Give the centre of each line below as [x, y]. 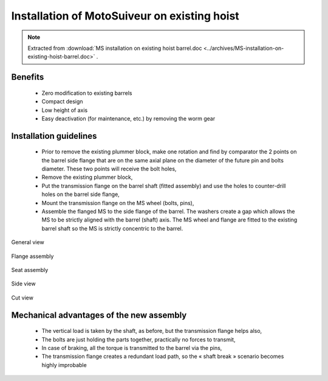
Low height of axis [65, 110]
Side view [23, 284]
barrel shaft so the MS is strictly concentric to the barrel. [112, 228]
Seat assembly [30, 270]
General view [28, 242]
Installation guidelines [54, 136]
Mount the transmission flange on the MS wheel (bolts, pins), [118, 203]
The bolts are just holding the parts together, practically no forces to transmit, [138, 339]
